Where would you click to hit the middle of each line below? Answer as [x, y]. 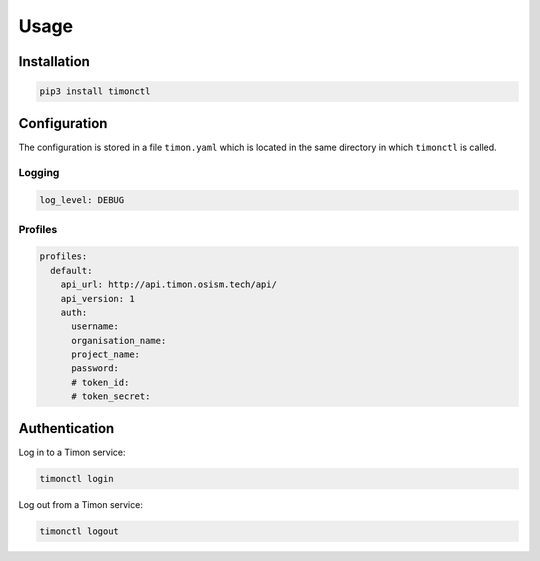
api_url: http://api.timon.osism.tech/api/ [168, 284]
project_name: [105, 354]
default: [71, 270]
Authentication [66, 428]
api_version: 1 [97, 298]
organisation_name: [119, 340]
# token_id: [100, 382]
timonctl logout [79, 531]
